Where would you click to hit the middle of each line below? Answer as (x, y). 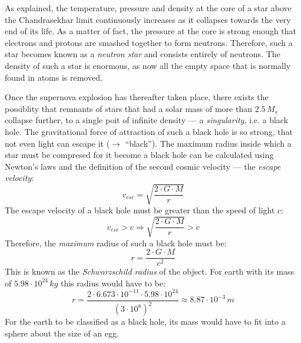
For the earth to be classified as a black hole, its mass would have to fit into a (145, 321)
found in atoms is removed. (54, 77)
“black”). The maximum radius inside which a (208, 143)
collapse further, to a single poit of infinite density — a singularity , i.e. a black (147, 120)
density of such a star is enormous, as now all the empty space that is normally (148, 65)
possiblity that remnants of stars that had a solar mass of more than (128, 108)
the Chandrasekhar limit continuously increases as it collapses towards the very (148, 19)
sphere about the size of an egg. (62, 333)
